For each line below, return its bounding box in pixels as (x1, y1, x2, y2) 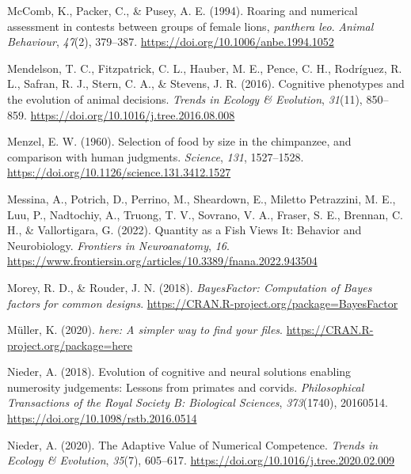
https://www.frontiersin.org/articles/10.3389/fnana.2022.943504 (7, 252, 318, 269)
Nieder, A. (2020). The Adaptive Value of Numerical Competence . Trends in (7, 436, 379, 453)
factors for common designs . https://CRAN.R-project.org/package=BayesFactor (7, 294, 398, 311)
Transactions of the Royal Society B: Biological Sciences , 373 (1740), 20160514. (7, 394, 388, 411)
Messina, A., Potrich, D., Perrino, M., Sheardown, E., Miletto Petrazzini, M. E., (7, 190, 396, 207)
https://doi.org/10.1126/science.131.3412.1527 (7, 164, 231, 180)
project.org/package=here (7, 336, 133, 353)
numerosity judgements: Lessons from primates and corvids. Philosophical (7, 378, 364, 395)
